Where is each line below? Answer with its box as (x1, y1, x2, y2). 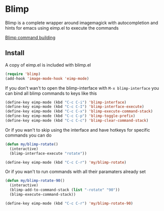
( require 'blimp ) (5, 71, 41, 76)
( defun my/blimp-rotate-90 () (5, 178, 65, 183)
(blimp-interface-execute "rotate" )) (9, 151, 87, 156)
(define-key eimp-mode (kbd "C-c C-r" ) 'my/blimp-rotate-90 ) (5, 201, 133, 206)
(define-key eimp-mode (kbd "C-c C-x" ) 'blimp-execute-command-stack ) (5, 109, 153, 114)
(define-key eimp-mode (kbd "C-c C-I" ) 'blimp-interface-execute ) (5, 105, 144, 109)
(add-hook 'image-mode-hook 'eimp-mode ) (5, 76, 90, 81)
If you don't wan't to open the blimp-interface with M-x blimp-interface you (5, 85, 159, 91)
